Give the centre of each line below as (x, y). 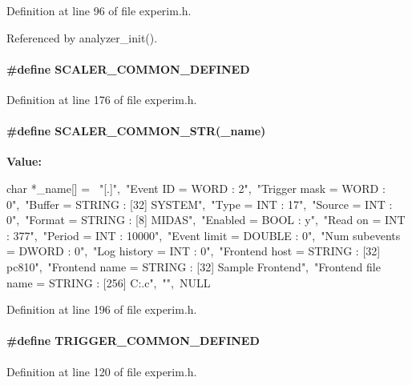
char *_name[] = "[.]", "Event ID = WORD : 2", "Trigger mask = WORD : (196, 188)
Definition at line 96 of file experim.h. (99, 10)
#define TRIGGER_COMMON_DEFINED (133, 341)
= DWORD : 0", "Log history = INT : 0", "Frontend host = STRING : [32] (194, 251)
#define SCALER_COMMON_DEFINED (128, 68)
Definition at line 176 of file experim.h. (102, 99)
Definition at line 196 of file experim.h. (102, 309)
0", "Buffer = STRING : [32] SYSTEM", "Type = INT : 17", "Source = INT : (200, 204)
